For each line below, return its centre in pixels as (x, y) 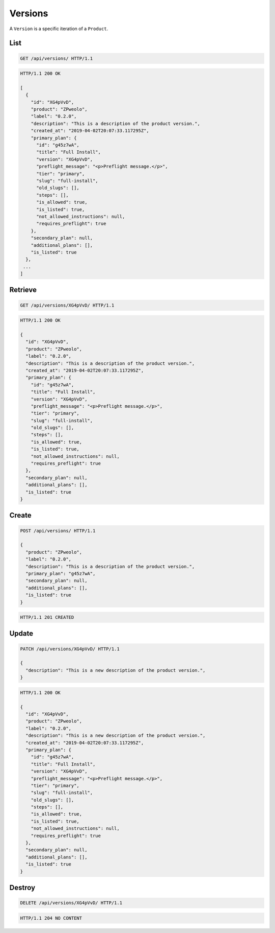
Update (21, 634)
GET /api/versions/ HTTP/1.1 (57, 58)
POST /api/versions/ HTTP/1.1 (58, 531)
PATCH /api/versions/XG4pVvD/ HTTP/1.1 (70, 649)
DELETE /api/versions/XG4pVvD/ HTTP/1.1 (71, 903)
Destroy (22, 887)
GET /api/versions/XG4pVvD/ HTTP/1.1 (67, 305)
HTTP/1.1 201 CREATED (47, 617)
